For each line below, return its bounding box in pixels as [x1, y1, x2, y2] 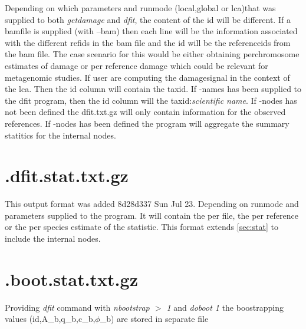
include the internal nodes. [5, 232, 101, 245]
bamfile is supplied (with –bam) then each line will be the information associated [5, 25, 298, 37]
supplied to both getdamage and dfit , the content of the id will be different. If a [5, 13, 291, 25]
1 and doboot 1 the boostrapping [166, 301, 284, 313]
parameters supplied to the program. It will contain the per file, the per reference [5, 209, 298, 221]
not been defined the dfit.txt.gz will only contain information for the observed [5, 106, 286, 118]
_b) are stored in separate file [100, 312, 209, 325]
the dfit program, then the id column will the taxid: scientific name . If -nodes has [5, 94, 297, 106]
